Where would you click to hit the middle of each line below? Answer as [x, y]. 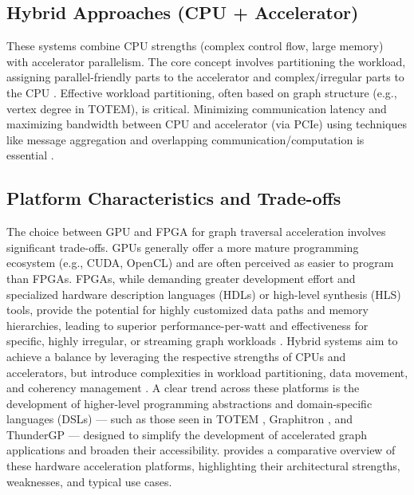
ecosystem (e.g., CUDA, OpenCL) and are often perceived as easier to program [200, 263]
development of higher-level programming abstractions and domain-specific [189, 403]
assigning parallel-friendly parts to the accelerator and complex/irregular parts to [205, 77]
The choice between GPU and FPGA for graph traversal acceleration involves [196, 232]
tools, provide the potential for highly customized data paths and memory [187, 310]
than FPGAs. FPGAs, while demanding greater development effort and [181, 278]
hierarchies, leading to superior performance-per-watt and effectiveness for [187, 325]
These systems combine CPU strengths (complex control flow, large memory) [195, 46]
